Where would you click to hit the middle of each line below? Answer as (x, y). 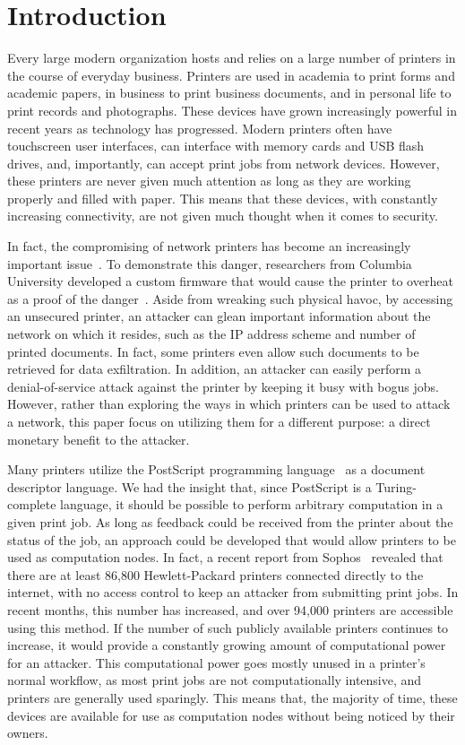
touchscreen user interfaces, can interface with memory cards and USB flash (216, 146)
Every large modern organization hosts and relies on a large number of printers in (232, 58)
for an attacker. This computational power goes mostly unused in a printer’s (216, 662)
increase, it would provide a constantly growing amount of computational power (227, 645)
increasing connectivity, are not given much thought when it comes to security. (223, 216)
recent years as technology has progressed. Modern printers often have (200, 128)
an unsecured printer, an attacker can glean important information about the (219, 316)
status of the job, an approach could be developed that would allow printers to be (232, 539)
